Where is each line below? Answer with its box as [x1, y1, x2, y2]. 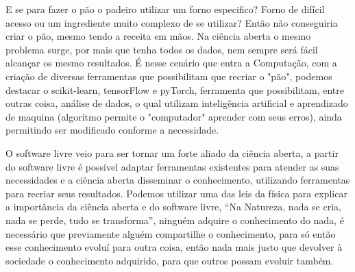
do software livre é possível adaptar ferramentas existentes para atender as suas [5, 159, 339, 173]
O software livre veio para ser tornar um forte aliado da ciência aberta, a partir [5, 145, 339, 160]
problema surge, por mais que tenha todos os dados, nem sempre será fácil [5, 42, 318, 56]
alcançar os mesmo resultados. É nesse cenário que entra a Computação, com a [5, 55, 337, 70]
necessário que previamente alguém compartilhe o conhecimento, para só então [5, 226, 336, 240]
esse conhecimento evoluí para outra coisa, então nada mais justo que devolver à [5, 240, 343, 254]
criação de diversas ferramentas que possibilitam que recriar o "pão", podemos [5, 69, 332, 83]
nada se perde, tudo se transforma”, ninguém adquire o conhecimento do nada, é [5, 212, 344, 227]
